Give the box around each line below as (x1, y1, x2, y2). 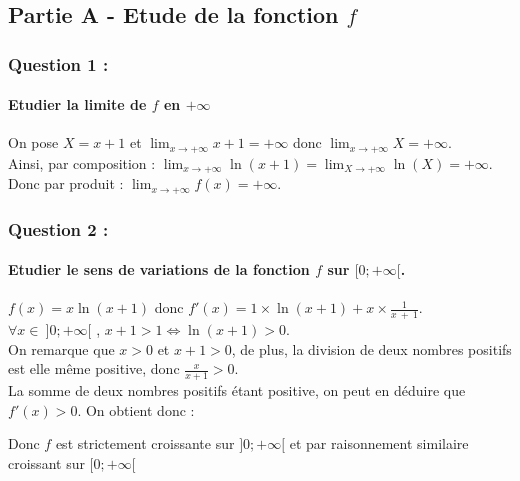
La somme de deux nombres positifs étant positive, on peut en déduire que (8, 380, 466, 401)
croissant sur (8, 453, 85, 474)
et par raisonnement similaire (289, 433, 469, 454)
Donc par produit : (8, 173, 124, 194)
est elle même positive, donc (8, 358, 180, 379)
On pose (8, 132, 59, 153)
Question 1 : (8, 51, 109, 76)
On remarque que (8, 338, 115, 359)
